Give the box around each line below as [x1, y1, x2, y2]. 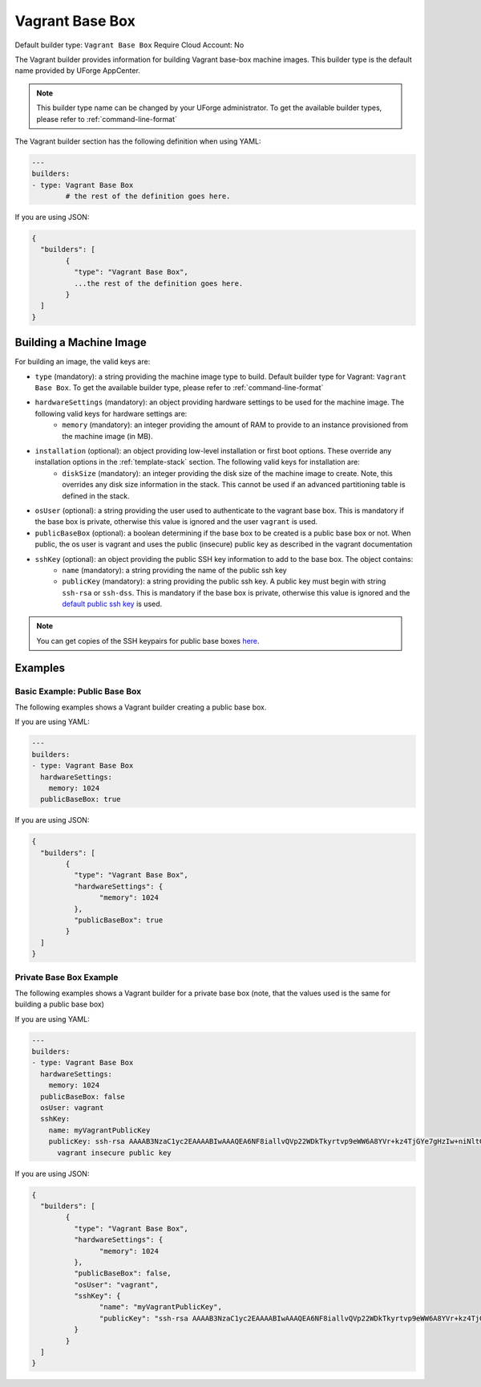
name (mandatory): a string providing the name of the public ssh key [62, 565, 288, 575]
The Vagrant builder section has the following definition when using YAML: [14, 136, 261, 146]
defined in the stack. [62, 490, 130, 501]
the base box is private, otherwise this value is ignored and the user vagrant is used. [34, 517, 318, 527]
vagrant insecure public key [57, 1148, 172, 1157]
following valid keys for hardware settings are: [34, 409, 188, 418]
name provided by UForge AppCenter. [14, 66, 140, 75]
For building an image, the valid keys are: [14, 357, 151, 367]
